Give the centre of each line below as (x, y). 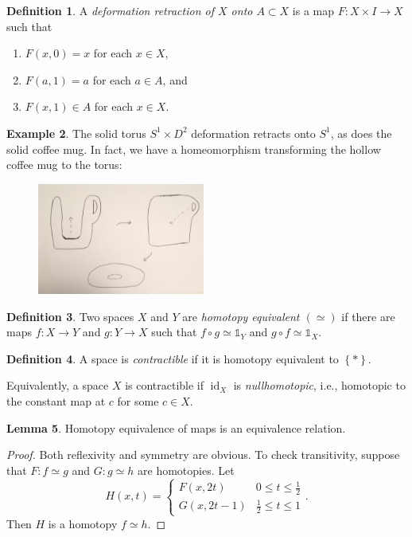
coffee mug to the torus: (64, 165)
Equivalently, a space (58, 385)
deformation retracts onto (253, 133)
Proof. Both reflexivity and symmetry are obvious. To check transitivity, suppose (203, 455)
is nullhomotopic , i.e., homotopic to (319, 385)
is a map (313, 10)
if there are (368, 316)
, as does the (361, 133)
